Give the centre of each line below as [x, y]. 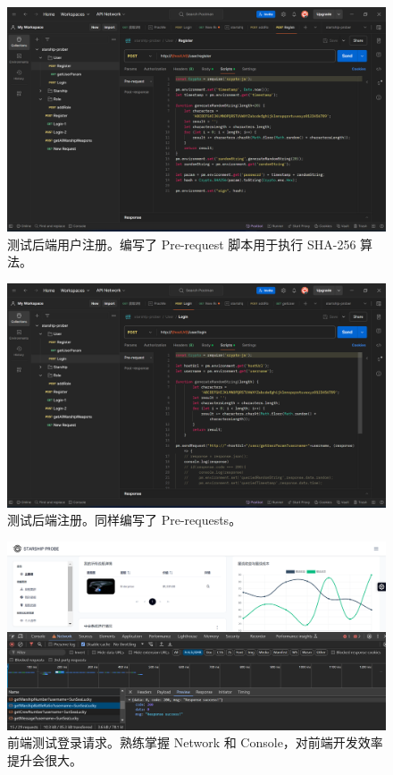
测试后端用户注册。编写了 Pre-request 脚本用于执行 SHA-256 [182, 244]
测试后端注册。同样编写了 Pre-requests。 [125, 520]
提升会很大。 [45, 759]
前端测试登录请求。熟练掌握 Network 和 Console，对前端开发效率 [195, 742]
